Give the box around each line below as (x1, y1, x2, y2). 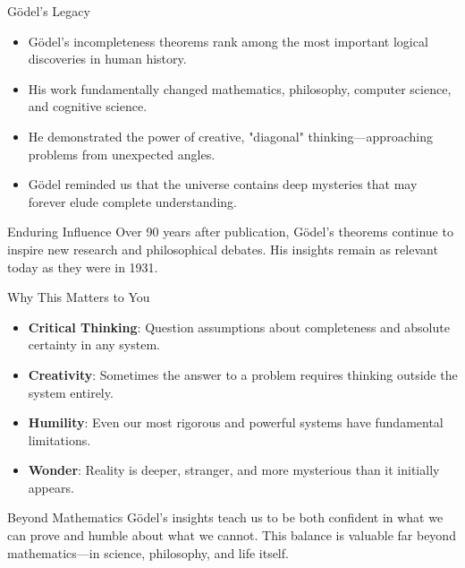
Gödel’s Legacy (7, 2, 90, 20)
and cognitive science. (28, 97, 148, 116)
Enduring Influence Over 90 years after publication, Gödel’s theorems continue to (7, 222, 453, 241)
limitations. (28, 430, 91, 449)
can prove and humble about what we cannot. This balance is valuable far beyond (7, 526, 456, 545)
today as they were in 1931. (7, 257, 158, 276)
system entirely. (28, 383, 114, 401)
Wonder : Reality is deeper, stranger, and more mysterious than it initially (28, 460, 440, 479)
